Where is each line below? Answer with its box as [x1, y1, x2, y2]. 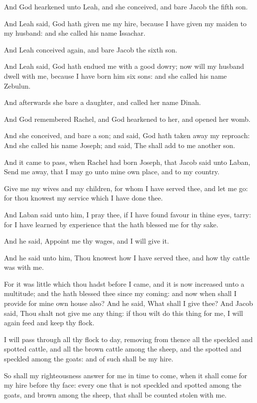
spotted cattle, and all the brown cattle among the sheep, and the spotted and [4, 344, 242, 354]
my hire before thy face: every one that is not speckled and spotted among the [4, 380, 242, 390]
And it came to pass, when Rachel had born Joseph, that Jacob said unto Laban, [4, 156, 251, 167]
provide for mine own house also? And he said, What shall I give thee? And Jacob [4, 298, 253, 308]
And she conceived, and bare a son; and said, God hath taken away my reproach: [4, 130, 250, 141]
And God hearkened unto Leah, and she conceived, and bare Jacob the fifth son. [4, 1, 248, 11]
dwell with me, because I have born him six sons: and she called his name [4, 70, 227, 81]
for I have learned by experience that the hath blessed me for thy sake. [4, 219, 218, 229]
